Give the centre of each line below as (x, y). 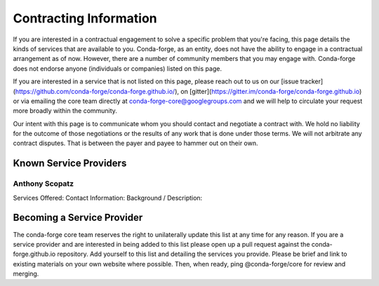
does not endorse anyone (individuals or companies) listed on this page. (118, 68)
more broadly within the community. (65, 111)
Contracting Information (85, 18)
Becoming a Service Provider (78, 218)
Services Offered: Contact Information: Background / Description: (108, 198)
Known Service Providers (70, 164)
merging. (26, 274)
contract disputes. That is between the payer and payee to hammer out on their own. (136, 143)
